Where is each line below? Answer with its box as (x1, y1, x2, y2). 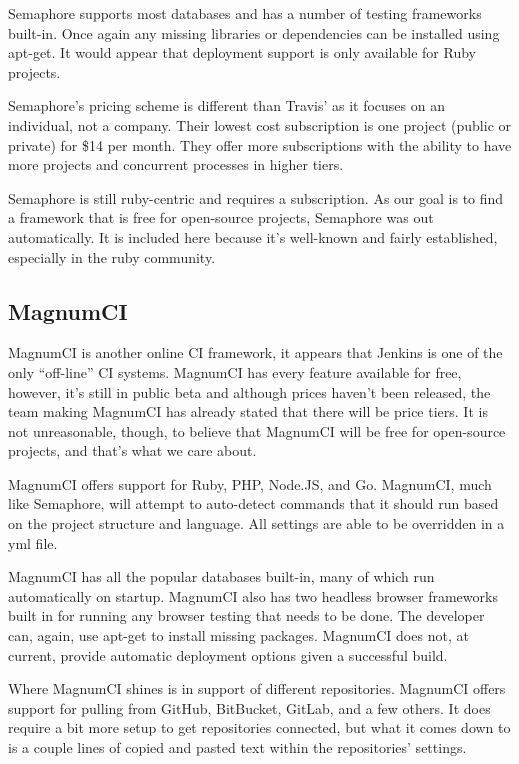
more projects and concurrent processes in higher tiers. (8, 154, 344, 175)
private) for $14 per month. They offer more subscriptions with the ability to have (8, 134, 512, 155)
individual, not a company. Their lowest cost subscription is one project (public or (8, 114, 512, 135)
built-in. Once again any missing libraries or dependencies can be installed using (8, 22, 500, 43)
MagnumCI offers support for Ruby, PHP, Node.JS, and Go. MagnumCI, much (8, 473, 492, 494)
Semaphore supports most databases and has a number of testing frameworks (8, 3, 482, 23)
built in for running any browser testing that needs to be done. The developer (8, 605, 485, 626)
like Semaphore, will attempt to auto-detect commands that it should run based (8, 493, 499, 514)
